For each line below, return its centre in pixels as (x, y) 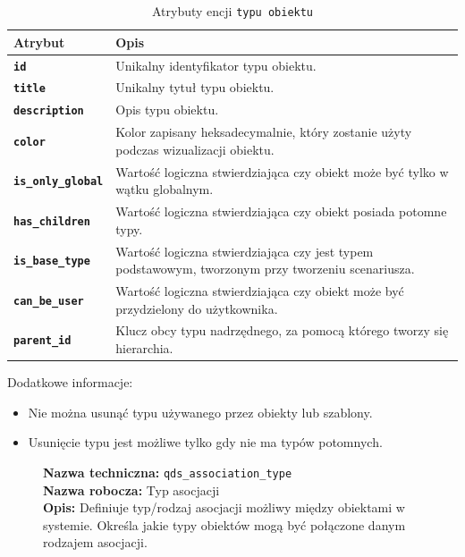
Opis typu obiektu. (167, 110)
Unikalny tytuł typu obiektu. (195, 87)
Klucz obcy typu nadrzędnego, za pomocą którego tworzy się (282, 330)
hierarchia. (144, 348)
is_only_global (59, 182)
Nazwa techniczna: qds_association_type (168, 472)
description (49, 111)
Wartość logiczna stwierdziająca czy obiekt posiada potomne (281, 211)
